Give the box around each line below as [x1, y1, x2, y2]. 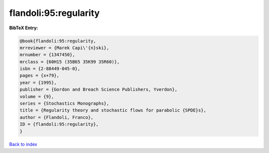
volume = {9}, [19, 93, 54, 99]
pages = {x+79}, [19, 73, 60, 78]
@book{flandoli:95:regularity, [19, 38, 97, 44]
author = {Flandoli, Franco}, [19, 114, 94, 120]
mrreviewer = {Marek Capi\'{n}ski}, [19, 45, 110, 51]
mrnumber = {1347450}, [19, 52, 75, 58]
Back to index [9, 141, 37, 147]
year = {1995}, [19, 79, 57, 85]
